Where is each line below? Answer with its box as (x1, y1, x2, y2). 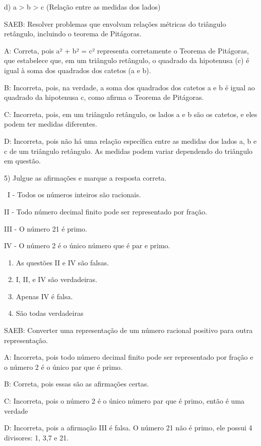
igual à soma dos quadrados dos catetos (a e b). (4, 65, 151, 75)
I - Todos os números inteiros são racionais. (7, 189, 141, 200)
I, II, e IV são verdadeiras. (16, 274, 98, 285)
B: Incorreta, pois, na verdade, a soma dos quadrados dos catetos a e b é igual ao (4, 82, 255, 92)
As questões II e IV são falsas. (16, 257, 109, 267)
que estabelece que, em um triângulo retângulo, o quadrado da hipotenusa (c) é (4, 55, 249, 66)
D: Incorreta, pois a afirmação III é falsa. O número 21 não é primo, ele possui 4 (4, 422, 252, 433)
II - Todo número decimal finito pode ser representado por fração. (4, 206, 207, 216)
